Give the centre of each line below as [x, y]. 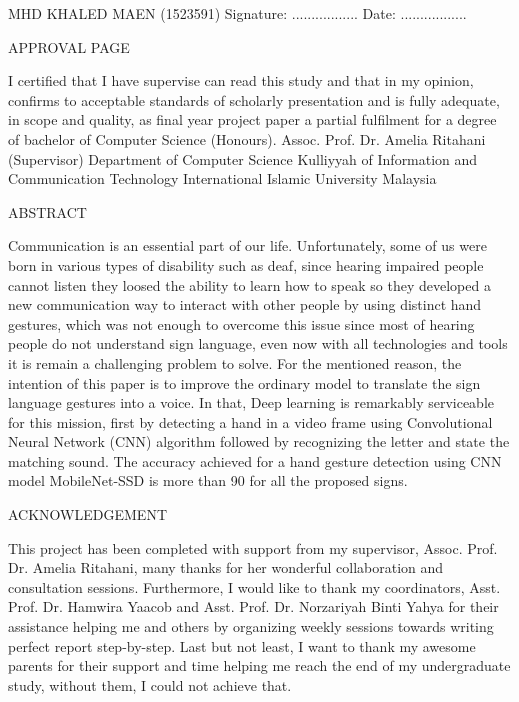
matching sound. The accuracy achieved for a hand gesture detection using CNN [255, 460]
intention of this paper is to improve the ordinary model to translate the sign [244, 382]
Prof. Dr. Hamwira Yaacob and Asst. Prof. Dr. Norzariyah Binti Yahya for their [253, 606]
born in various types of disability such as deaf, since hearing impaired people [246, 264]
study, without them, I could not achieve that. [150, 684]
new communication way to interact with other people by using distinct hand [245, 304]
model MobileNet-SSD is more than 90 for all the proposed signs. [208, 480]
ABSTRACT [47, 211]
